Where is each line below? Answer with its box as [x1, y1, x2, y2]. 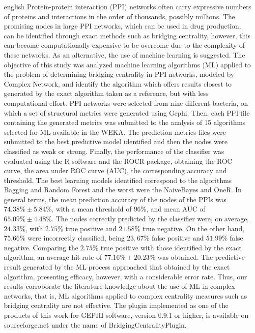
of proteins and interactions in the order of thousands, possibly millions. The [4, 11, 235, 21]
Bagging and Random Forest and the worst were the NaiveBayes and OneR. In [4, 184, 242, 195]
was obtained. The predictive [157, 252, 245, 262]
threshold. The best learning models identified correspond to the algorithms [4, 175, 232, 185]
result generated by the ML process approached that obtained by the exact [4, 262, 230, 272]
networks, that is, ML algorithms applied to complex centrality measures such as [4, 290, 247, 301]
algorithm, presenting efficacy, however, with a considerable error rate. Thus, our [4, 271, 247, 281]
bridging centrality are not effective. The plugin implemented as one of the [4, 300, 228, 310]
